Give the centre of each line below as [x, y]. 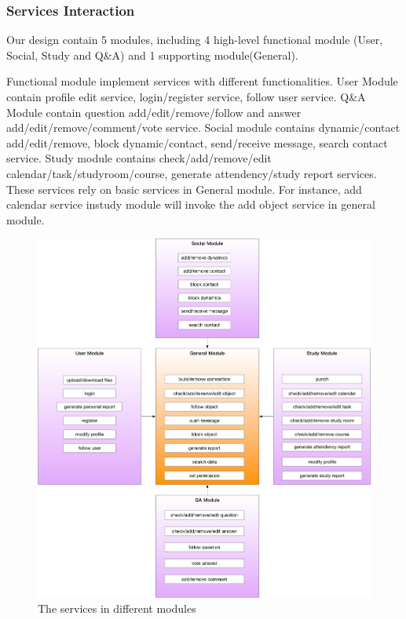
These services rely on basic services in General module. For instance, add [184, 189]
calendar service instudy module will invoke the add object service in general [191, 204]
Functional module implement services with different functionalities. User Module [202, 81]
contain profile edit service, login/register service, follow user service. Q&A [186, 96]
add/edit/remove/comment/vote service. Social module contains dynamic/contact [203, 127]
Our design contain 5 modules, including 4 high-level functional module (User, [195, 40]
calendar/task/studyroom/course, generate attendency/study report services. [192, 173]
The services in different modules [117, 608]
